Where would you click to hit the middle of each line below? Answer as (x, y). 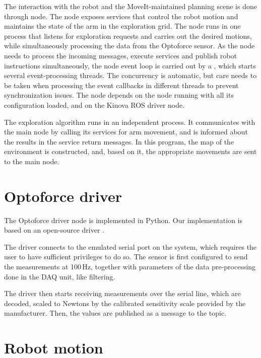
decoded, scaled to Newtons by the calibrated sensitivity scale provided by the (125, 303)
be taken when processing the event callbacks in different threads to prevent (121, 85)
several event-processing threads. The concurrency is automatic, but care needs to (130, 75)
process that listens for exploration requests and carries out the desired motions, (128, 35)
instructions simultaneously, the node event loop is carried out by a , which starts (130, 65)
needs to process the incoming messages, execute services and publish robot (120, 55)
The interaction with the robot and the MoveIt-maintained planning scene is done (130, 6)
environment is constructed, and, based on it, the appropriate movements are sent (130, 151)
